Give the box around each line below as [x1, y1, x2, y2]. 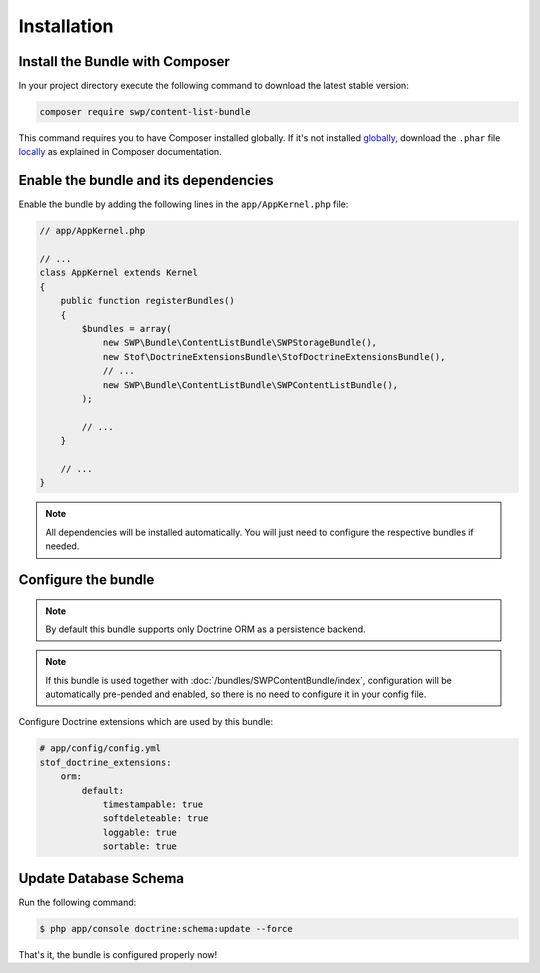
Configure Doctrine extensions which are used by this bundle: [18, 716, 274, 728]
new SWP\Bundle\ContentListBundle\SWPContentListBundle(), [102, 379, 399, 390]
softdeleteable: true [102, 813, 209, 824]
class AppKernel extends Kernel [39, 267, 199, 279]
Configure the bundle [18, 571, 155, 588]
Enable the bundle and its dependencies [18, 172, 274, 189]
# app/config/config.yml [39, 743, 162, 754]
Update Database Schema [18, 870, 185, 887]
